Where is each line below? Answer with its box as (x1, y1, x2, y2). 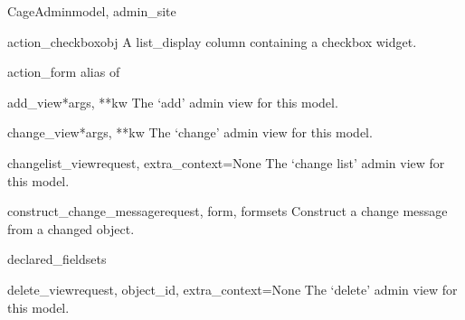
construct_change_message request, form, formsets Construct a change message (7, 202, 448, 221)
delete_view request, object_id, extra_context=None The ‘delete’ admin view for (7, 279, 458, 298)
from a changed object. (7, 219, 135, 238)
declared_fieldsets (7, 249, 107, 268)
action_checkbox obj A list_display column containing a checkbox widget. (7, 32, 417, 51)
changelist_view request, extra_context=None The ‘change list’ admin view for (7, 153, 445, 172)
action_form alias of (7, 62, 120, 81)
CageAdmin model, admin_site (7, 2, 176, 20)
